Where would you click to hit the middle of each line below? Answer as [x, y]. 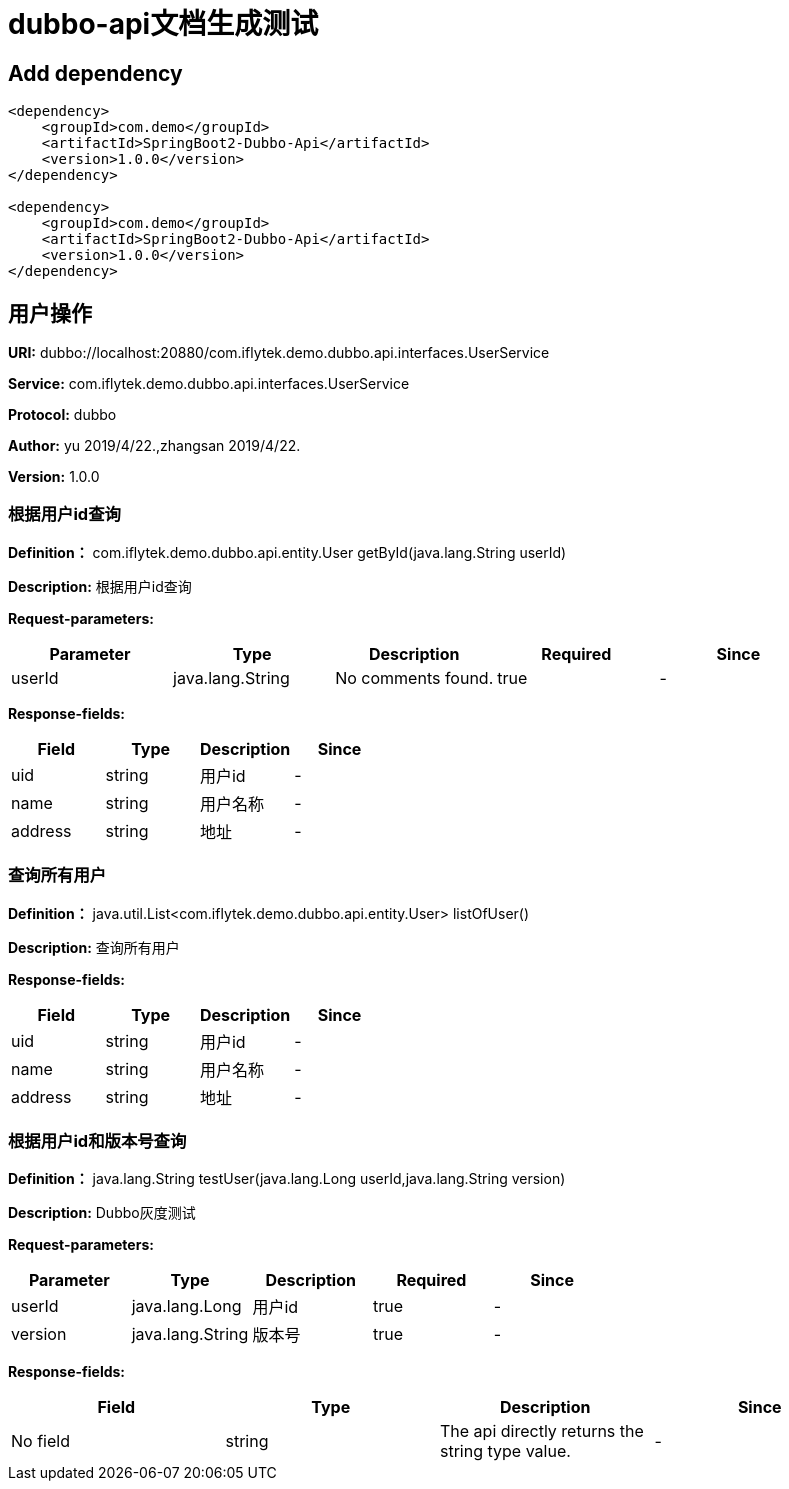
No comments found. [414, 677]
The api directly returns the [542, 1431]
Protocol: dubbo [62, 415]
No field [40, 1441]
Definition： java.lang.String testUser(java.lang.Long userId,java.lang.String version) [287, 1179]
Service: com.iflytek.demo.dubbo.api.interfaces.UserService [209, 384]
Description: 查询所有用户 [94, 947]
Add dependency [95, 73]
